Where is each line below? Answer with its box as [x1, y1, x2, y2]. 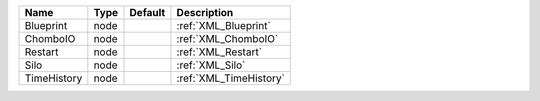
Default [129, 6, 166, 19]
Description [176, 6, 234, 19]
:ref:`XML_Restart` [176, 45, 263, 59]
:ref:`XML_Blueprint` [176, 19, 272, 32]
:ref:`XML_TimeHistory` [176, 71, 285, 85]
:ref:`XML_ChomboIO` [176, 32, 279, 45]
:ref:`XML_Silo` [176, 58, 246, 72]
